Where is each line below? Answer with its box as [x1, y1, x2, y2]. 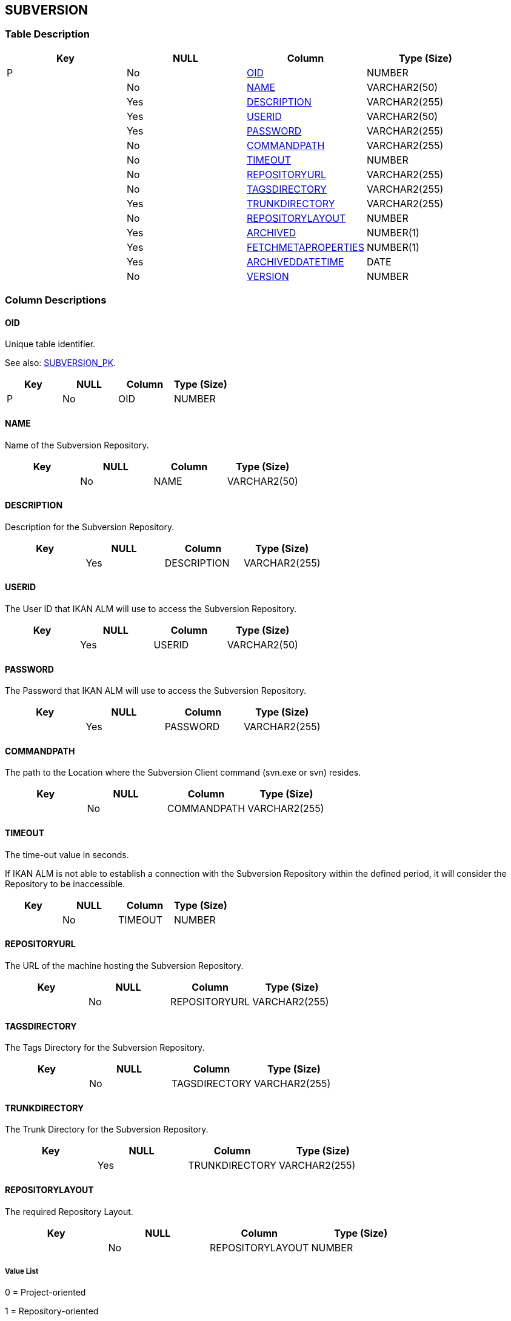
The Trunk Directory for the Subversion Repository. [5, 1124, 209, 1135]
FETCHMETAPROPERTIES [246, 241, 364, 253]
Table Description [5, 28, 90, 41]
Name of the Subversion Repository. [5, 439, 149, 450]
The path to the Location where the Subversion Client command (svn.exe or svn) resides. [5, 767, 361, 778]
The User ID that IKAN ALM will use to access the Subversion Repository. [5, 604, 297, 614]
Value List [5, 1266, 39, 1276]
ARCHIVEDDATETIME [246, 255, 344, 268]
